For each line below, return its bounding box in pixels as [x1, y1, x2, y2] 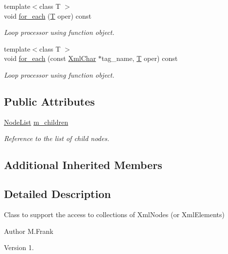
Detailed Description [4, 186, 111, 201]
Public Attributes [4, 93, 95, 109]
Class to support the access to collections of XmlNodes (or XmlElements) [4, 209, 225, 219]
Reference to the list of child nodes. [4, 133, 109, 143]
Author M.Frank [4, 226, 53, 236]
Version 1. [4, 242, 34, 253]
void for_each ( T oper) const [4, 10, 92, 21]
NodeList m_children [4, 116, 68, 127]
